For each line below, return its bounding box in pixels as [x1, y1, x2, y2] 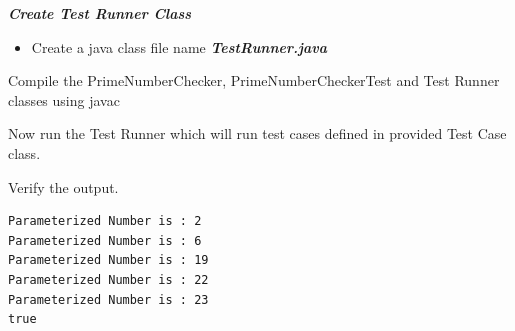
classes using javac [8, 89, 120, 110]
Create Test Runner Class [8, 3, 192, 23]
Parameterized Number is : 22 [8, 272, 209, 287]
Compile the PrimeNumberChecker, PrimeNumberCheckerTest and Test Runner [8, 70, 500, 91]
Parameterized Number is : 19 [8, 253, 209, 268]
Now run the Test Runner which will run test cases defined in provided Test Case [8, 123, 507, 144]
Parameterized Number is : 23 [8, 292, 209, 307]
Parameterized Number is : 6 [8, 233, 202, 248]
